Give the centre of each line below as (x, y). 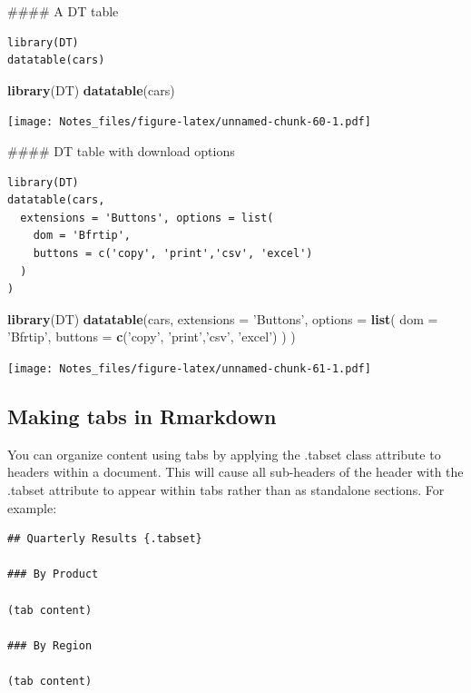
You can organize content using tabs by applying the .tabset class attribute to (224, 454)
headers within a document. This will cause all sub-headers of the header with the (235, 472)
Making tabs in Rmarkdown (142, 416)
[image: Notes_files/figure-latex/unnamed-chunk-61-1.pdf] (189, 368)
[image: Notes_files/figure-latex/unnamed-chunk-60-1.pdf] (189, 122)
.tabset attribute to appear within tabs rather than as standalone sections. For (226, 490)
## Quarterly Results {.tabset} (105, 539)
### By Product (53, 574)
